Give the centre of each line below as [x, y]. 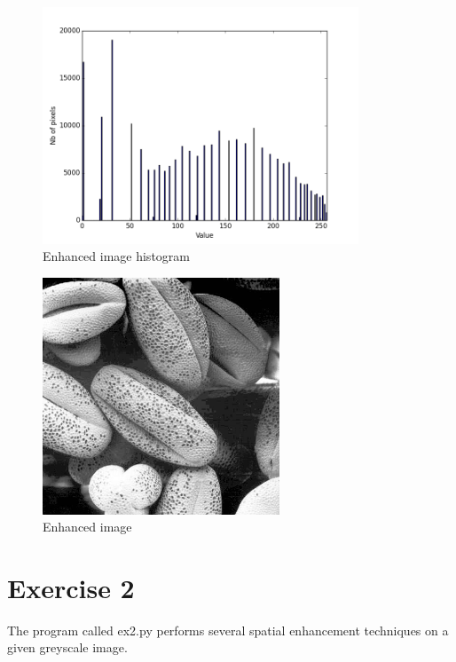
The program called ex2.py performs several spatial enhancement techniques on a [228, 630]
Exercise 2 [71, 587]
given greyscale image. [67, 647]
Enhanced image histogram [116, 256]
